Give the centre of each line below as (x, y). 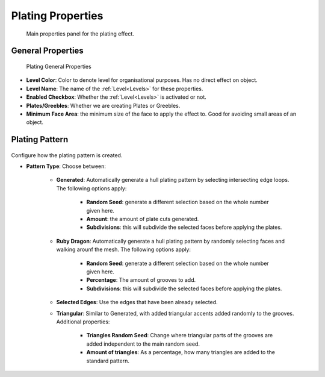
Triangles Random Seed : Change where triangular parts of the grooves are (180, 335)
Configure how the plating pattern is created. (67, 155)
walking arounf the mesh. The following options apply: (124, 249)
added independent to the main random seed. (143, 344)
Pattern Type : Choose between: (66, 166)
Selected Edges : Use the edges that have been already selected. (137, 302)
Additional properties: (83, 322)
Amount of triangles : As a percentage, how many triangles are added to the (181, 352)
